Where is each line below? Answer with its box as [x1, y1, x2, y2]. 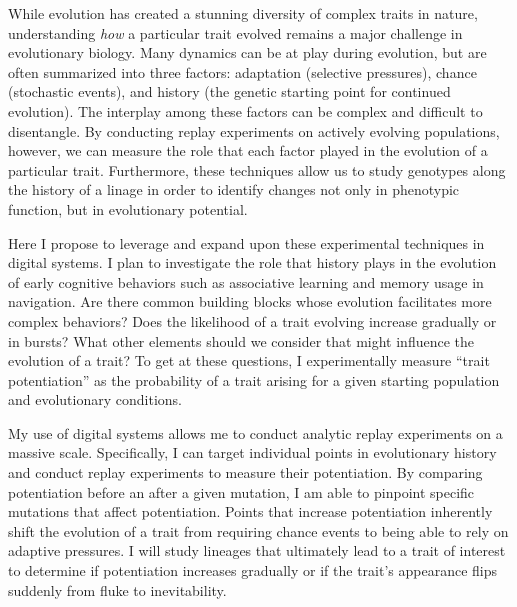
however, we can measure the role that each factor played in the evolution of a [8, 140, 488, 161]
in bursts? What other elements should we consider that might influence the [8, 330, 474, 351]
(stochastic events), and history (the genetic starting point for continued [8, 81, 451, 102]
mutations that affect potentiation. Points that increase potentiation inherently [8, 501, 493, 522]
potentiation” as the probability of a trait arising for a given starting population [8, 369, 500, 390]
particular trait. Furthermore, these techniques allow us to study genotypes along [8, 159, 506, 180]
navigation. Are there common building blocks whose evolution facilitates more [8, 291, 492, 312]
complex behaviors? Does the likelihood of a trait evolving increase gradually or [8, 310, 497, 331]
